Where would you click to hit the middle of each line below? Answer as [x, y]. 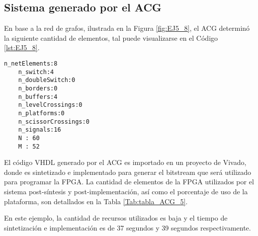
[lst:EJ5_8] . [22, 47]
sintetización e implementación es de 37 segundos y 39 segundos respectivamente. [128, 227]
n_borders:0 [38, 88]
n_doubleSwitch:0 [47, 80]
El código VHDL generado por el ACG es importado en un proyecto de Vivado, [125, 162]
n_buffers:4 [38, 97]
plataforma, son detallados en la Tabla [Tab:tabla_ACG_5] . [96, 201]
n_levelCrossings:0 [50, 105]
